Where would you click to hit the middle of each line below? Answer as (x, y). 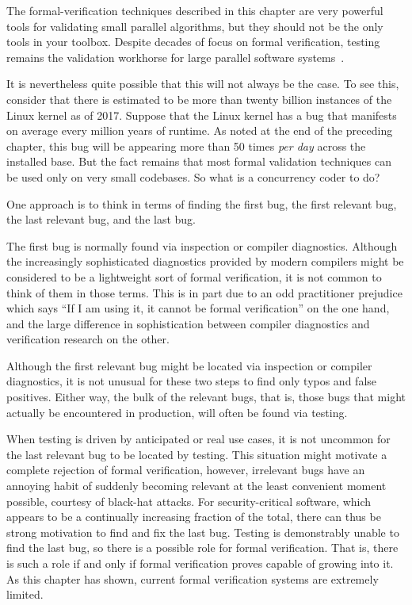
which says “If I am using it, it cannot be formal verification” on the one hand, (198, 308)
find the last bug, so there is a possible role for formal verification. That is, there (202, 548)
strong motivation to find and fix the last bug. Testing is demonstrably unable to (203, 532)
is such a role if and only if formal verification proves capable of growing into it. (200, 563)
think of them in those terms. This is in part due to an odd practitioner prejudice (204, 292)
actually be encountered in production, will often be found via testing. (177, 412)
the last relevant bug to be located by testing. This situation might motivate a (197, 454)
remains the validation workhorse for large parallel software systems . (175, 57)
